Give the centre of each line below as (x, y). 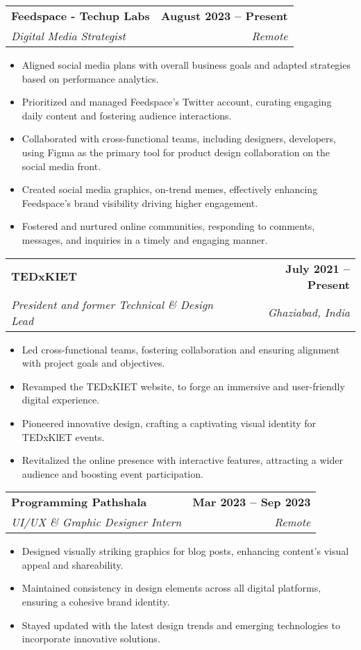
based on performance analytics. (90, 78)
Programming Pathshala (79, 502)
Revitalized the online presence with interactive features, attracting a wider (182, 460)
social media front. (61, 166)
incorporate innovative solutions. (91, 639)
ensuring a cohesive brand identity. (96, 602)
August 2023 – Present (224, 16)
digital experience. (61, 400)
